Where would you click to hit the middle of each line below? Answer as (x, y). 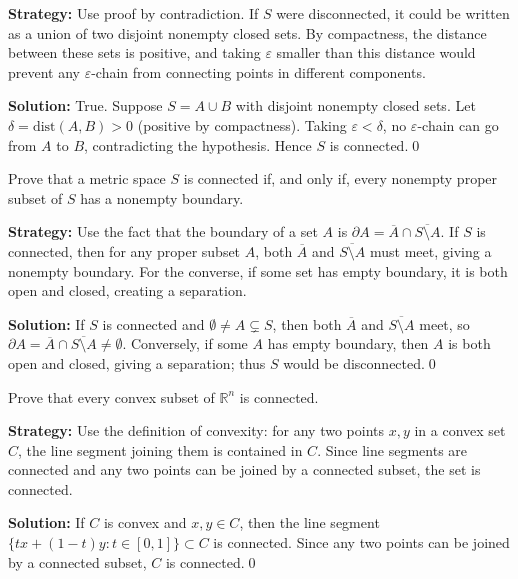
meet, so (444, 323)
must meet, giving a (431, 250)
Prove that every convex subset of (111, 396)
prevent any (44, 71)
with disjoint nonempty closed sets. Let (355, 105)
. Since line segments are (392, 449)
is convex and (145, 522)
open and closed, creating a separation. (127, 290)
